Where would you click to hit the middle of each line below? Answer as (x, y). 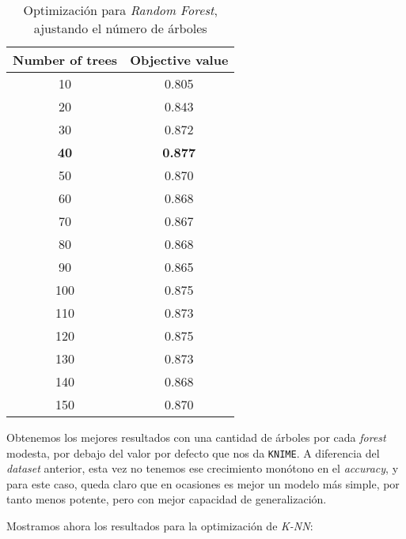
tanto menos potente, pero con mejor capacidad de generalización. (167, 499)
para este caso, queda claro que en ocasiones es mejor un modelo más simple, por (203, 483)
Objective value (179, 60)
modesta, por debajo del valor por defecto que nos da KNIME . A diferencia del (193, 452)
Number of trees (65, 60)
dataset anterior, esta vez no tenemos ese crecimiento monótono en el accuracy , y (203, 468)
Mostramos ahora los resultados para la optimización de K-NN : (160, 526)
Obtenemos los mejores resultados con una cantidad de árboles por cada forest (196, 437)
